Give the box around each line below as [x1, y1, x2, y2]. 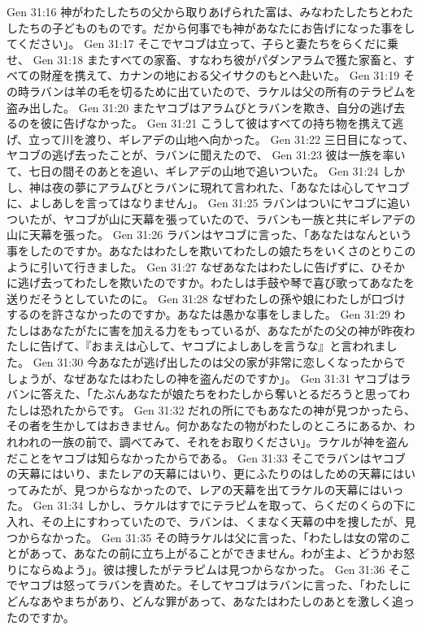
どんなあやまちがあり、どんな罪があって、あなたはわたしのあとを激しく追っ [7, 592, 415, 609]
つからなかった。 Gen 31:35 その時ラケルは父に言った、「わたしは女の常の [7, 528, 400, 545]
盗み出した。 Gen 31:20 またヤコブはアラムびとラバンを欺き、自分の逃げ [7, 98, 394, 115]
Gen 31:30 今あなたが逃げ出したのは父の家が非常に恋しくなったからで [33, 354, 406, 371]
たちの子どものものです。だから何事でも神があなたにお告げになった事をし [17, 19, 415, 36]
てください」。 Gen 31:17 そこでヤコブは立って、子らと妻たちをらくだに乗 [7, 35, 399, 52]
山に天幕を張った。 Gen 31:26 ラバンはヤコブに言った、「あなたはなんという [7, 226, 412, 243]
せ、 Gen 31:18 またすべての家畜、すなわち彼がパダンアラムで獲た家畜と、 [7, 50, 404, 67]
